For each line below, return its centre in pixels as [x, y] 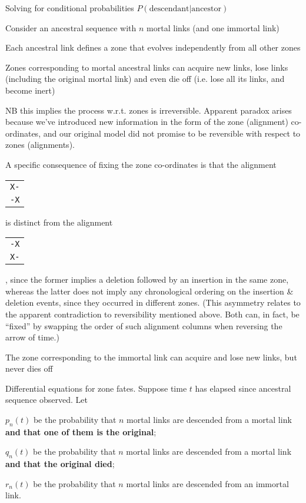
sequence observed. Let [46, 400]
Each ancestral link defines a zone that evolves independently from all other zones [153, 47]
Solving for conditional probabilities [70, 8]
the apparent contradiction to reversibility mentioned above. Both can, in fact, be [152, 314]
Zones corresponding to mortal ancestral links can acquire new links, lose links [147, 67]
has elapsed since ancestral [243, 388]
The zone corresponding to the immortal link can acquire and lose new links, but [151, 357]
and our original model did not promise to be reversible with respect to [172, 133]
